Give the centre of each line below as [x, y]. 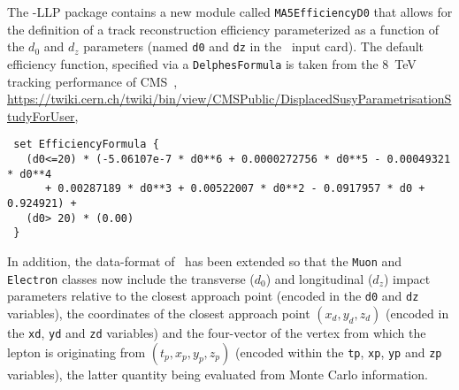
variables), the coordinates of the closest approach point [159, 313]
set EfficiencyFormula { [86, 145]
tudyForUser [41, 115]
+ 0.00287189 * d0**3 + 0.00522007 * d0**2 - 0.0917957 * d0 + [235, 189]
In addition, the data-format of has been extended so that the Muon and [205, 260]
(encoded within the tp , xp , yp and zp [338, 352]
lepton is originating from [76, 352]
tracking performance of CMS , [92, 81]
